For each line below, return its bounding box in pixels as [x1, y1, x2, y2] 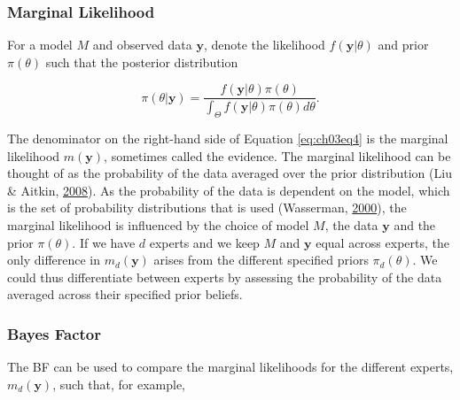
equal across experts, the [316, 233, 450, 251]
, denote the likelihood [203, 35, 325, 54]
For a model [7, 35, 73, 54]
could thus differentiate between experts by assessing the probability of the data [7, 267, 442, 286]
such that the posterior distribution [45, 52, 238, 71]
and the [394, 216, 436, 235]
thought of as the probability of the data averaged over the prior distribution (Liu [7, 164, 452, 182]
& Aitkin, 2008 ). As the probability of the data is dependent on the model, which [7, 181, 450, 199]
